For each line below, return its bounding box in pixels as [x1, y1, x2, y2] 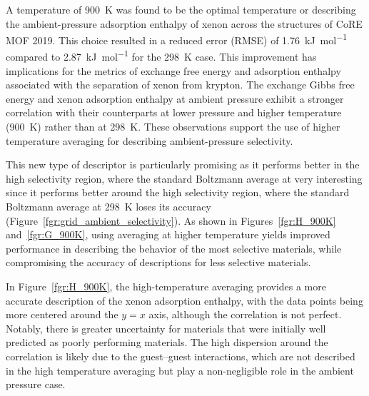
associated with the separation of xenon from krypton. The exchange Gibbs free [6, 77, 355, 92]
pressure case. [6, 377, 66, 392]
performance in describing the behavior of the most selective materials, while [6, 240, 342, 255]
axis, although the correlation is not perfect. [148, 307, 342, 322]
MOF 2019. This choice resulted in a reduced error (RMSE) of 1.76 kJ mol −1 [6, 31, 348, 47]
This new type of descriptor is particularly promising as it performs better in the [6, 157, 360, 172]
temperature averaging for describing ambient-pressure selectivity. [6, 133, 293, 148]
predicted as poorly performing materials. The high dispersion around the [6, 335, 328, 350]
